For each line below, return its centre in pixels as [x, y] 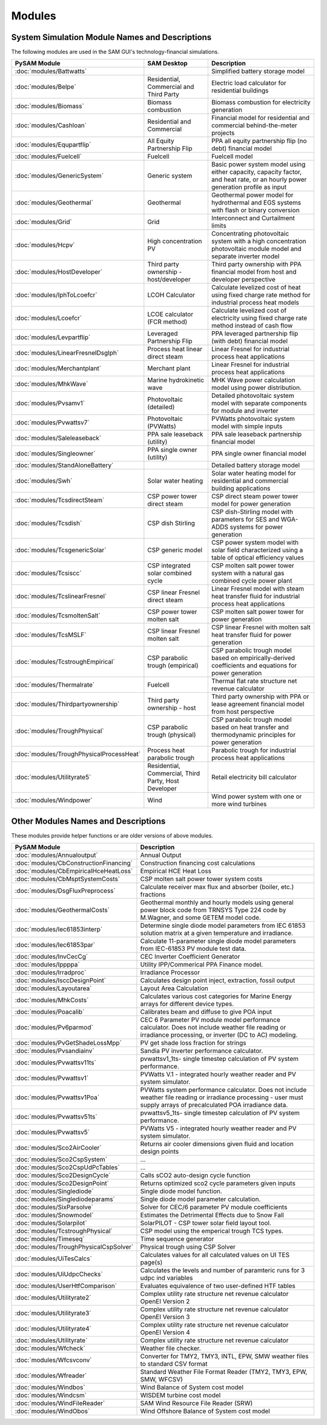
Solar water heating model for [253, 474]
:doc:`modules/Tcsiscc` [48, 574]
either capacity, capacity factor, [256, 172]
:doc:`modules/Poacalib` [50, 1012]
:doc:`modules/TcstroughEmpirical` [65, 662]
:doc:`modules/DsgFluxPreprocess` [65, 891]
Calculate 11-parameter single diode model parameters [218, 941]
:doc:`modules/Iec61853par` [55, 945]
